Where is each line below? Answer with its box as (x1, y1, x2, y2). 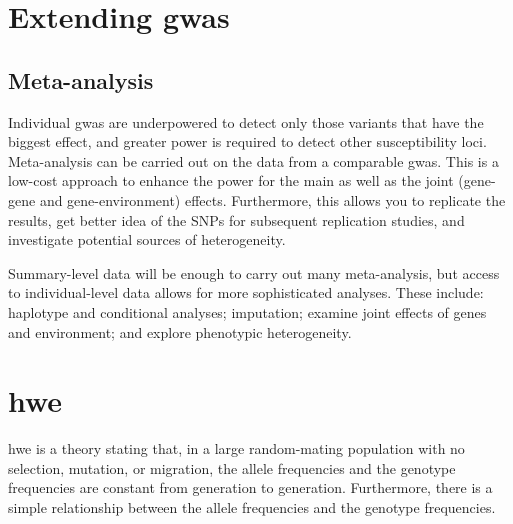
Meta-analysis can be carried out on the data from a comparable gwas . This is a (8, 150, 499, 171)
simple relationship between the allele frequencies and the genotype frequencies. (8, 497, 496, 518)
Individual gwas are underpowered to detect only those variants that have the (8, 111, 484, 132)
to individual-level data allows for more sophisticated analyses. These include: (8, 282, 484, 303)
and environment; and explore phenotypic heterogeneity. (8, 321, 352, 342)
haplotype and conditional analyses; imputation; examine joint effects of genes (8, 301, 487, 322)
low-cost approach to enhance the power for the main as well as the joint (8, 170, 454, 191)
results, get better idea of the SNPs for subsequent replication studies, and (8, 209, 465, 230)
